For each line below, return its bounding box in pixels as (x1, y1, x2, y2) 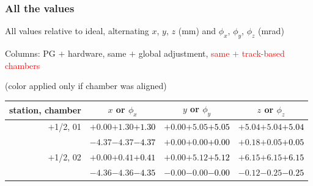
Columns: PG (5, 47, 56, 60)
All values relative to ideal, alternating (5, 24, 149, 37)
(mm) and (178, 24, 216, 37)
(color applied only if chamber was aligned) (5, 79, 167, 92)
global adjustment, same (138, 47, 230, 60)
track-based (241, 47, 285, 60)
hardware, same (68, 47, 127, 60)
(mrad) (258, 24, 284, 37)
